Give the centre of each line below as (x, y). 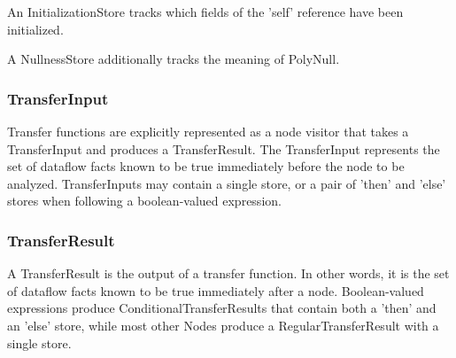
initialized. (35, 29)
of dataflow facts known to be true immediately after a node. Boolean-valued (216, 290)
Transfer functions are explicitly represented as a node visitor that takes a (208, 131)
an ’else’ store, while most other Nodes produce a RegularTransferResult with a (223, 325)
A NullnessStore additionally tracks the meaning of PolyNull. (174, 59)
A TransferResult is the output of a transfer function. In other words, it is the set (228, 273)
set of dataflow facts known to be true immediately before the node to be (206, 166)
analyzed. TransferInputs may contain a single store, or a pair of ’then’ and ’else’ (227, 183)
